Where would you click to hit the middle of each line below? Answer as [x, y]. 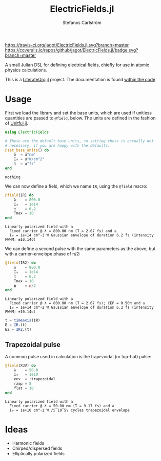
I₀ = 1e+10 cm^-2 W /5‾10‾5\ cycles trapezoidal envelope [70, 410]
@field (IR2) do [20, 263]
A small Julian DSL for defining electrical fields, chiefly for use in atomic [77, 65]
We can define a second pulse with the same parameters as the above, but [80, 249]
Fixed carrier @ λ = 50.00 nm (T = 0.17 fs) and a [62, 406]
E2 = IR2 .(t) [18, 329]
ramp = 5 [23, 384]
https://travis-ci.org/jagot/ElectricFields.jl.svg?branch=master [67, 45]
